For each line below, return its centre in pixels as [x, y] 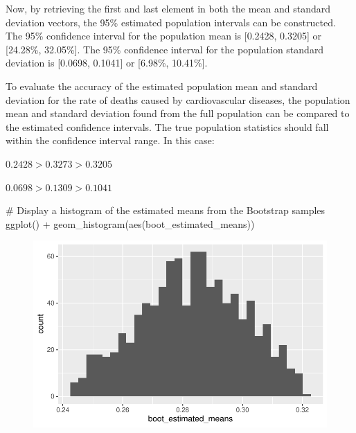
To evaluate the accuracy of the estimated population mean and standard [162, 86]
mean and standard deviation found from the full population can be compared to [178, 113]
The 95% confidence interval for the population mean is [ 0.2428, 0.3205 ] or [164, 36]
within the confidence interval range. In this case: [110, 140]
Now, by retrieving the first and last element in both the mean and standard [168, 8]
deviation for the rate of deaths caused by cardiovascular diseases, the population [178, 99]
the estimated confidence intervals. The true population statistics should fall [167, 126]
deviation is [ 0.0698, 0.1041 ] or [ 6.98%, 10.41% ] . [107, 63]
